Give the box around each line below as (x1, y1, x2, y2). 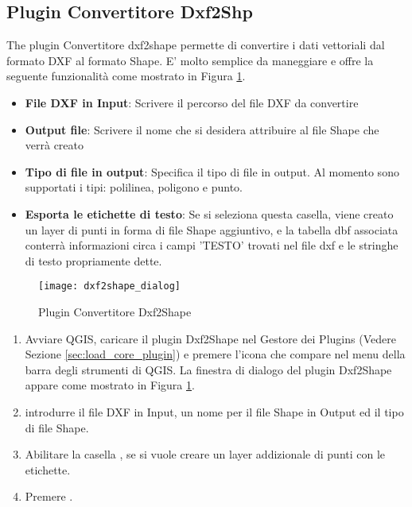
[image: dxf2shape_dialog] (38, 281, 181, 292)
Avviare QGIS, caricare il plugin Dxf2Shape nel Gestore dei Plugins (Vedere (25, 330, 396, 346)
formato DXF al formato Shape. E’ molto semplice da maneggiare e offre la (6, 52, 374, 68)
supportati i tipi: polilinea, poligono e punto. (25, 179, 243, 195)
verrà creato (25, 137, 84, 153)
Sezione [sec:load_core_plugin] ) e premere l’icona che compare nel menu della (25, 346, 406, 362)
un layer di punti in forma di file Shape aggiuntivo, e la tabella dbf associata (25, 221, 398, 238)
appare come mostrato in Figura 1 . (25, 377, 195, 393)
